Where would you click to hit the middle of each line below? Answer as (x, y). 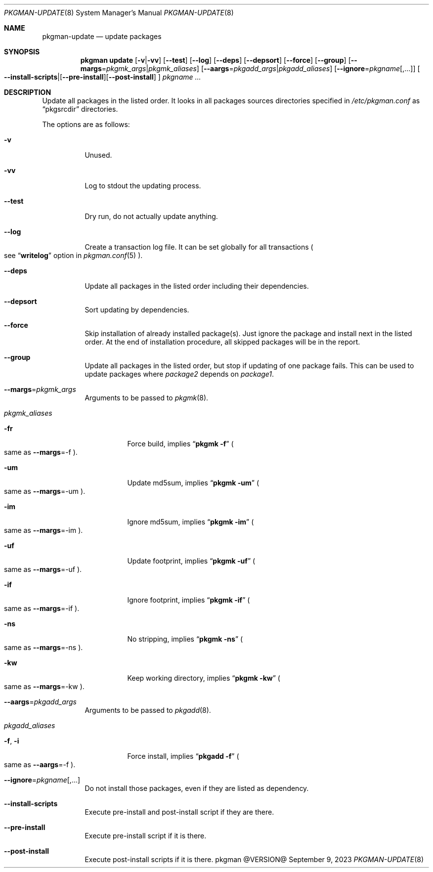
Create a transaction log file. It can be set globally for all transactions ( (199, 247)
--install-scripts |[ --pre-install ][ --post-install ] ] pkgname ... (103, 77)
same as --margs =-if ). (42, 608)
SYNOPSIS (22, 52)
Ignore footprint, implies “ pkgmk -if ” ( (189, 600)
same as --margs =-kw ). (44, 686)
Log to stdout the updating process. (143, 186)
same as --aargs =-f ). (40, 764)
